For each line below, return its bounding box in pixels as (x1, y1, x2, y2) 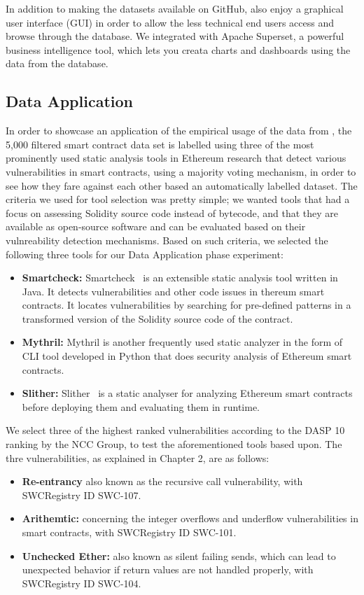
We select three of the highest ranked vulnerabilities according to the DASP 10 (6, 423, 345, 437)
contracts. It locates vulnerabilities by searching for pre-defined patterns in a (22, 297, 351, 312)
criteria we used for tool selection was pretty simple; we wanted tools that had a (6, 192, 350, 206)
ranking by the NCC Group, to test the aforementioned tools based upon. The (6, 437, 342, 451)
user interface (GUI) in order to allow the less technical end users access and (6, 15, 334, 29)
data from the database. (6, 56, 108, 71)
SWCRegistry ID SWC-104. (22, 575, 141, 590)
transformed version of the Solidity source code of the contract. (22, 311, 293, 325)
